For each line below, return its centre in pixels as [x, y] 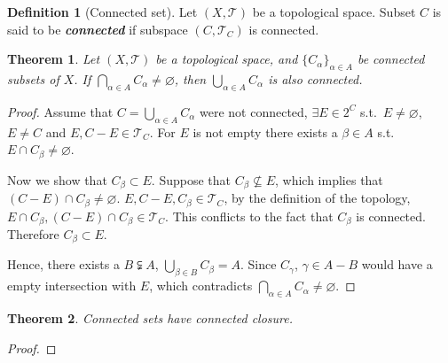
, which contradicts [201, 286]
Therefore [33, 233]
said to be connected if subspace [98, 29]
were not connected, [253, 111]
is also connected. [315, 78]
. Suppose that [191, 179]
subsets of [33, 78]
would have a [397, 264]
